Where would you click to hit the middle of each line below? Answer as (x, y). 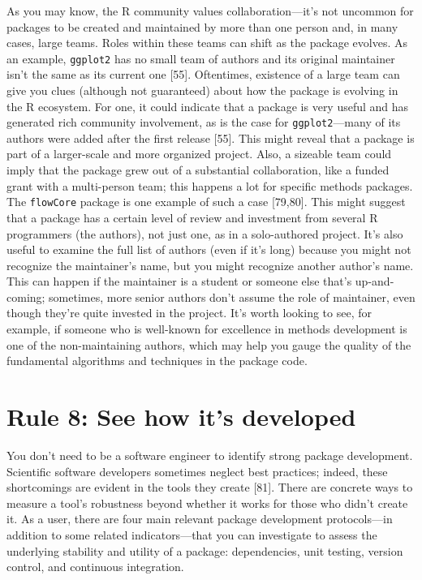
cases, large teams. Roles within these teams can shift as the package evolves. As (207, 43)
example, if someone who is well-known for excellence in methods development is (207, 329)
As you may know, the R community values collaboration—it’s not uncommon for (210, 11)
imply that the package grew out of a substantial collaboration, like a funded (198, 170)
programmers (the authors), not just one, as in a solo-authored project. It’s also (205, 233)
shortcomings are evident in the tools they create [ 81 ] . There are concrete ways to (210, 487)
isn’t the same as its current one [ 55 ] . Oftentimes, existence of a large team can (203, 74)
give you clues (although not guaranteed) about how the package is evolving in (202, 90)
